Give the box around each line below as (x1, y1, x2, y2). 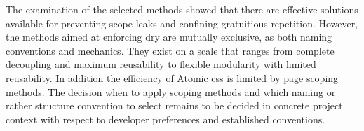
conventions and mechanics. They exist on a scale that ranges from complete (6, 43, 335, 57)
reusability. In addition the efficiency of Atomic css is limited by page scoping (6, 70, 339, 85)
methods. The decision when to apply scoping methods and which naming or (6, 84, 336, 99)
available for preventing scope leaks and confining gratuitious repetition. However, (6, 15, 358, 30)
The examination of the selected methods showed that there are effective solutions (6, 2, 358, 16)
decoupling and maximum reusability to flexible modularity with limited (6, 57, 316, 71)
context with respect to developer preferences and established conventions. (6, 111, 325, 126)
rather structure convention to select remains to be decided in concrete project (6, 98, 343, 113)
